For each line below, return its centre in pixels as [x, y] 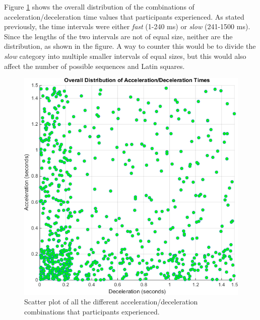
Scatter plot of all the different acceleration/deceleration [111, 302]
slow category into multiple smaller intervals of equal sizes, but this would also [125, 56]
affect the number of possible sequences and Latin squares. [94, 66]
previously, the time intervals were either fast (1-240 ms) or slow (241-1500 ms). [127, 26]
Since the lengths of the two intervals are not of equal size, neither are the [118, 36]
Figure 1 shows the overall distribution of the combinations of [99, 7]
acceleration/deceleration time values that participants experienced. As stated [124, 16]
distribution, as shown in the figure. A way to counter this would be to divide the [130, 46]
